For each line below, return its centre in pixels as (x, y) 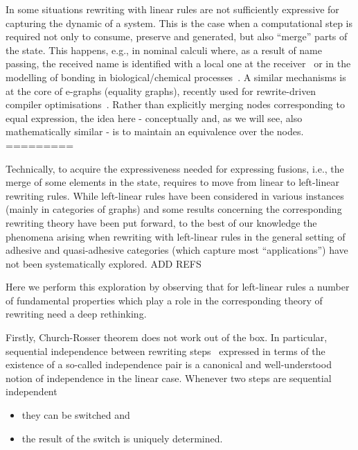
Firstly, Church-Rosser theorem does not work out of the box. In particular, (167, 337)
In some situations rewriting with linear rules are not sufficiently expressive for (172, 9)
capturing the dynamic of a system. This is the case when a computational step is (179, 23)
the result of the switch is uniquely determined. (122, 438)
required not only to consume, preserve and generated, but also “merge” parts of (177, 36)
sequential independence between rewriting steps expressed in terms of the (165, 351)
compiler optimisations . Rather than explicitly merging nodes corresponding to (175, 104)
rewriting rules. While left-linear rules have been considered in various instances (175, 195)
